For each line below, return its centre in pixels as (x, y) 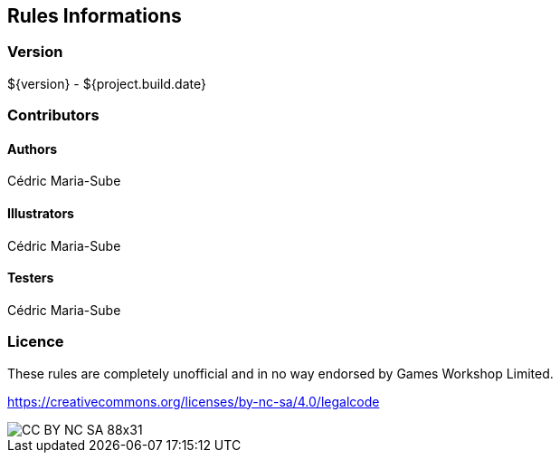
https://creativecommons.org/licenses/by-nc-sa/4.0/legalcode (194, 401)
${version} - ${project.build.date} (107, 83)
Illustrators (41, 213)
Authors (33, 149)
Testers (31, 278)
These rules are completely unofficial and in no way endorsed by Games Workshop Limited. (280, 373)
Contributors (53, 115)
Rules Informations (95, 16)
